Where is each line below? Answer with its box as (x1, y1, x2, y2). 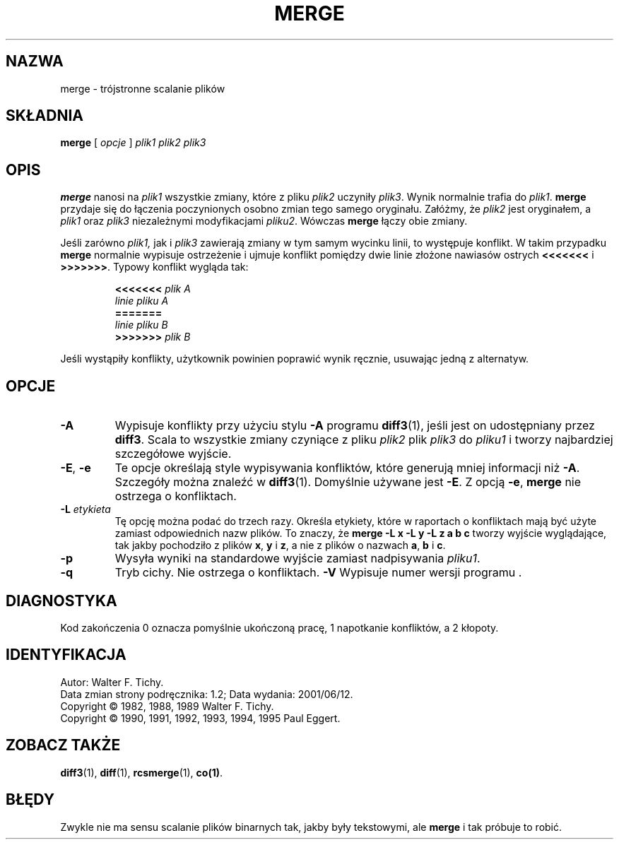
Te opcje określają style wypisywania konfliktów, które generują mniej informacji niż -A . (114, 461, 580, 475)
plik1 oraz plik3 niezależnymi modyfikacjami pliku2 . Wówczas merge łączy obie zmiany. (60, 215, 468, 227)
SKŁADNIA (6, 107, 83, 125)
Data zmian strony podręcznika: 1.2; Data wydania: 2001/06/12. (60, 687, 353, 700)
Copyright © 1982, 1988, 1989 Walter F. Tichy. (60, 699, 274, 712)
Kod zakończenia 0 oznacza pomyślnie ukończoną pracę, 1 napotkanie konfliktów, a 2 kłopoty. (60, 621, 499, 634)
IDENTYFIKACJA (6, 646, 126, 664)
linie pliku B (114, 319, 168, 331)
